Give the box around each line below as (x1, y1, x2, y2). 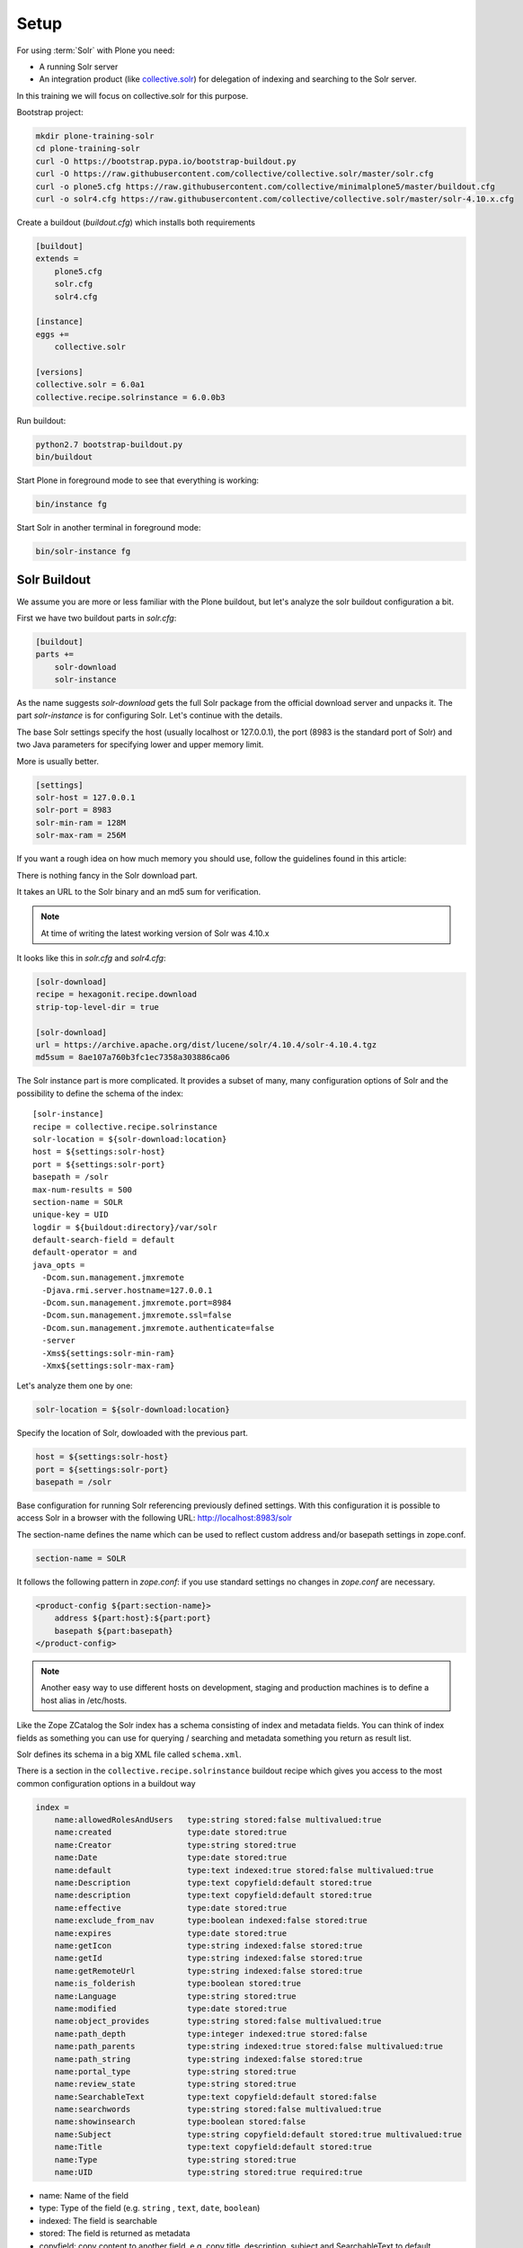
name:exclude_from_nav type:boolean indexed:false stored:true (54, 1915, 368, 1926)
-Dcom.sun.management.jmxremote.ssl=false (41, 1310, 233, 1321)
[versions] (35, 367, 84, 377)
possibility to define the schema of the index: (16, 1088, 184, 1099)
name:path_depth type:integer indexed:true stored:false (54, 2029, 368, 2038)
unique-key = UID (32, 1209, 109, 1220)
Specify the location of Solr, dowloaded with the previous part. (16, 1428, 249, 1439)
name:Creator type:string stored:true (54, 1840, 297, 1850)
